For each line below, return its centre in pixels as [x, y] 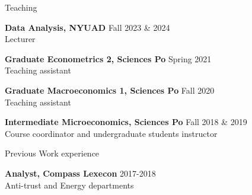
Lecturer [20, 39]
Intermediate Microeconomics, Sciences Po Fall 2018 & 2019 [126, 122]
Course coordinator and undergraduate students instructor [111, 133]
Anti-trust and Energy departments [69, 185]
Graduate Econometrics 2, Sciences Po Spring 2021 [108, 58]
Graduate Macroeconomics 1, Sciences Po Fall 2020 [110, 90]
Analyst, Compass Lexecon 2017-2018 [80, 173]
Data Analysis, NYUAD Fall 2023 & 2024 [87, 27]
